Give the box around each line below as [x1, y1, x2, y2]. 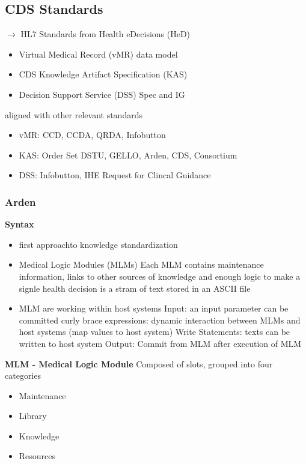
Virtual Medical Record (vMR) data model [19, 47, 178, 60]
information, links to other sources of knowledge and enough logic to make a [19, 270, 301, 282]
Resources [19, 450, 56, 462]
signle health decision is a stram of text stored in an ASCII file [19, 282, 251, 294]
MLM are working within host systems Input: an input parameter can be [19, 302, 289, 315]
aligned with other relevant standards [5, 108, 142, 121]
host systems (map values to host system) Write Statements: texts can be [19, 325, 290, 338]
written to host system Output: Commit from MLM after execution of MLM [19, 337, 302, 349]
